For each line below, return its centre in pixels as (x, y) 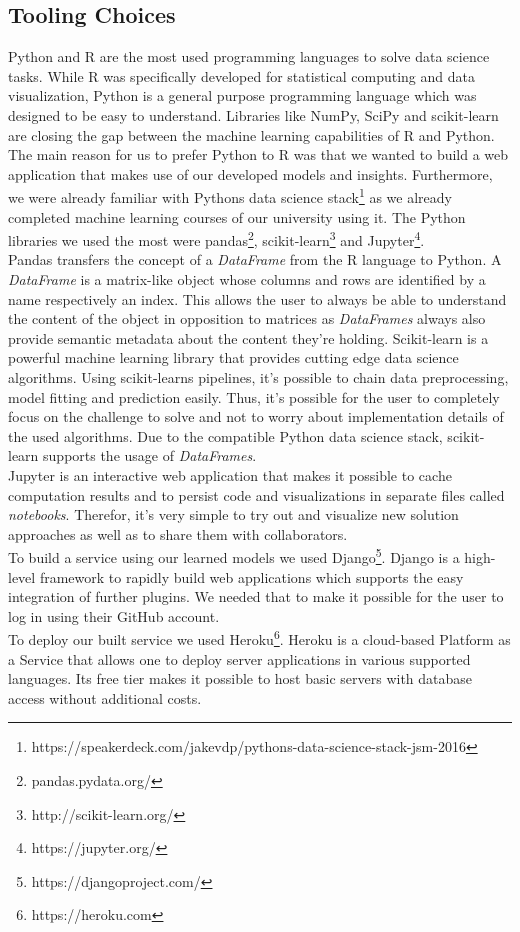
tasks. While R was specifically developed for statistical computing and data (241, 75)
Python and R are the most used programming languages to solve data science (249, 56)
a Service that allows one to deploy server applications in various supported (239, 658)
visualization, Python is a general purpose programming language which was (242, 95)
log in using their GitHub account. (114, 615)
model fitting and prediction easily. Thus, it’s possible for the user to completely (254, 396)
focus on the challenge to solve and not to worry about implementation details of (256, 416)
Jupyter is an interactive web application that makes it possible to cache (230, 474)
